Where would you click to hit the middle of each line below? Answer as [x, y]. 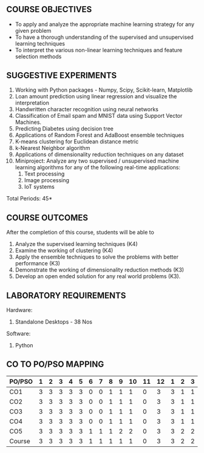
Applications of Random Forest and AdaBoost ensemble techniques [100, 135]
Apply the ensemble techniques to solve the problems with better [97, 257]
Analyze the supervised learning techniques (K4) [76, 244]
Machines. [28, 122]
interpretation [32, 103]
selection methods [38, 56]
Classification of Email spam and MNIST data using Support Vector [99, 116]
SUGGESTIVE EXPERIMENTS [62, 75]
